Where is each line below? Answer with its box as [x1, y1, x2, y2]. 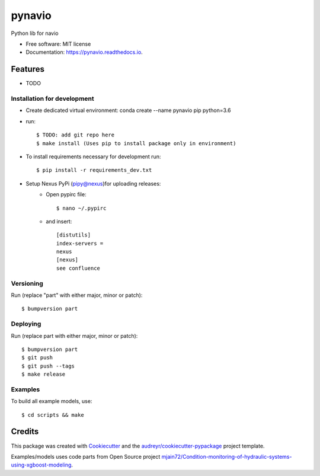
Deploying [11, 320, 41, 328]
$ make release [21, 371, 66, 378]
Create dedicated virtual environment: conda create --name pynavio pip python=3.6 [25, 107, 231, 114]
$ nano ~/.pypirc [56, 205, 107, 212]
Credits [11, 427, 39, 437]
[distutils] [56, 232, 91, 238]
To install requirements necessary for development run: [25, 153, 161, 160]
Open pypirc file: [46, 191, 87, 198]
